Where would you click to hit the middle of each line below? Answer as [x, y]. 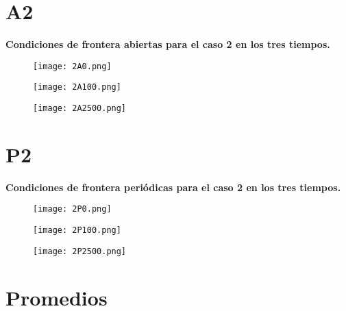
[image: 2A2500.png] [80, 109]
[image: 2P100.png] [77, 231]
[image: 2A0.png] [72, 66]
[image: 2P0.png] [72, 209]
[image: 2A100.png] [77, 87]
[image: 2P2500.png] [80, 251]
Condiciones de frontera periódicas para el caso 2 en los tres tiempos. [173, 187]
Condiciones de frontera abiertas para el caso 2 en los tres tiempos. [168, 44]
